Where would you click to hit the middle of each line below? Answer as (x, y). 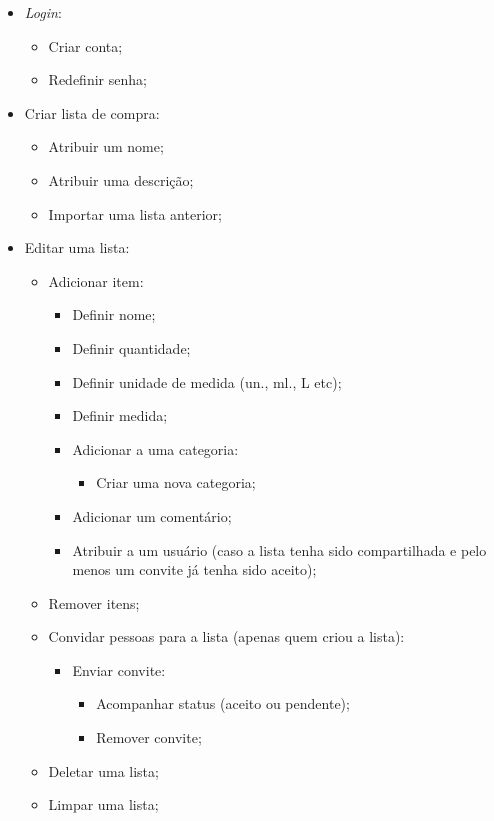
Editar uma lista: (77, 247)
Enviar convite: (119, 669)
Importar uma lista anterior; (135, 213)
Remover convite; (149, 737)
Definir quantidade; (131, 347)
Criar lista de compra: (92, 112)
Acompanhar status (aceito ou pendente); (223, 703)
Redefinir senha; (97, 79)
